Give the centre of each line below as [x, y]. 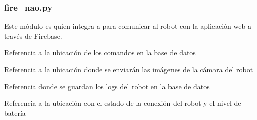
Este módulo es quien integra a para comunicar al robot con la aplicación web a [128, 26]
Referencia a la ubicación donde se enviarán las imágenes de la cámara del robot [129, 69]
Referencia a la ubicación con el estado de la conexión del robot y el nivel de [123, 103]
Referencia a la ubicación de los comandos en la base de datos [100, 52]
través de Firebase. [33, 35]
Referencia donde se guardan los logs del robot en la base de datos [107, 86]
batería [15, 113]
